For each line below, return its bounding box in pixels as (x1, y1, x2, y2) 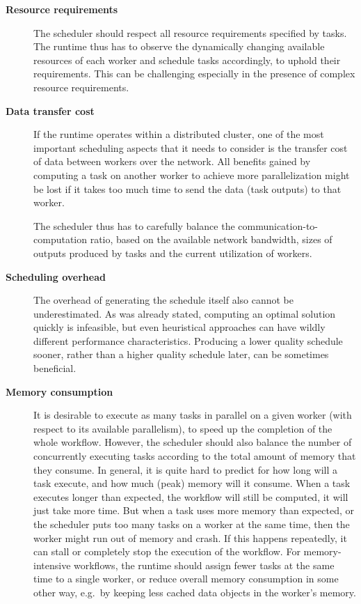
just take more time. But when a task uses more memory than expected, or (33, 503, 355, 518)
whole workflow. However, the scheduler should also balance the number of (33, 435, 352, 449)
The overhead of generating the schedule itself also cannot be (33, 293, 294, 307)
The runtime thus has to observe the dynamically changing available (33, 39, 325, 54)
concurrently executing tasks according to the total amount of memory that (33, 449, 356, 463)
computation (33, 232, 88, 247)
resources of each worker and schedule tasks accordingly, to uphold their (33, 52, 341, 67)
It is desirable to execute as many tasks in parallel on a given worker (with (33, 408, 352, 422)
